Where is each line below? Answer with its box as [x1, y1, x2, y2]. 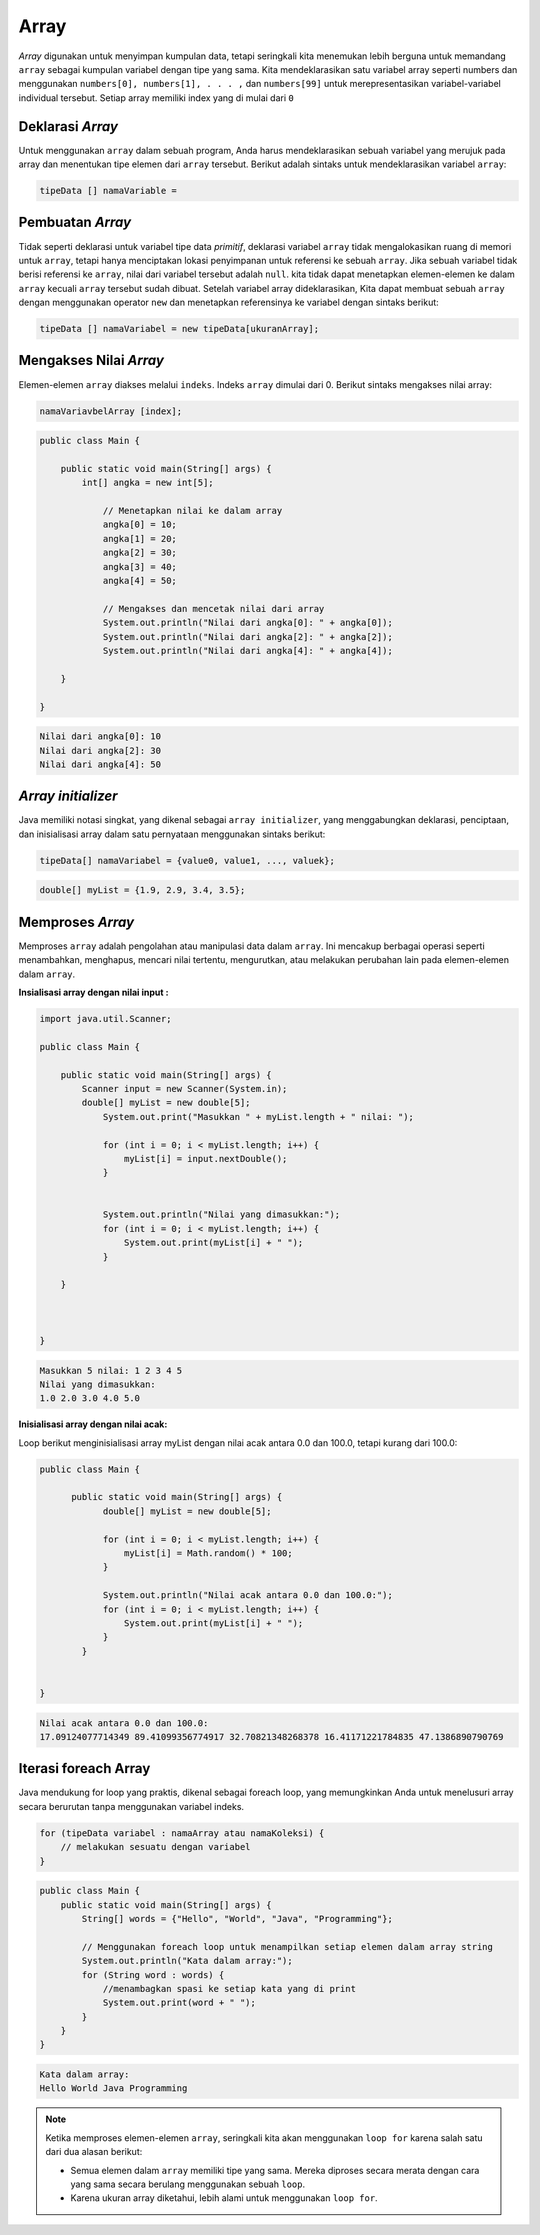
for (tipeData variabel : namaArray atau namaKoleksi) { [39, 1827, 325, 1839]
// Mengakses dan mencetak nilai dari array [102, 603, 325, 614]
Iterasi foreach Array [18, 1760, 151, 1777]
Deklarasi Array [18, 118, 119, 135]
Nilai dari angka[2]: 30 [39, 745, 162, 756]
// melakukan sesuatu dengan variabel [60, 1841, 251, 1853]
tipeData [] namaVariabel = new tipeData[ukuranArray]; [39, 323, 320, 335]
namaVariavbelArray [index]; [39, 405, 183, 417]
